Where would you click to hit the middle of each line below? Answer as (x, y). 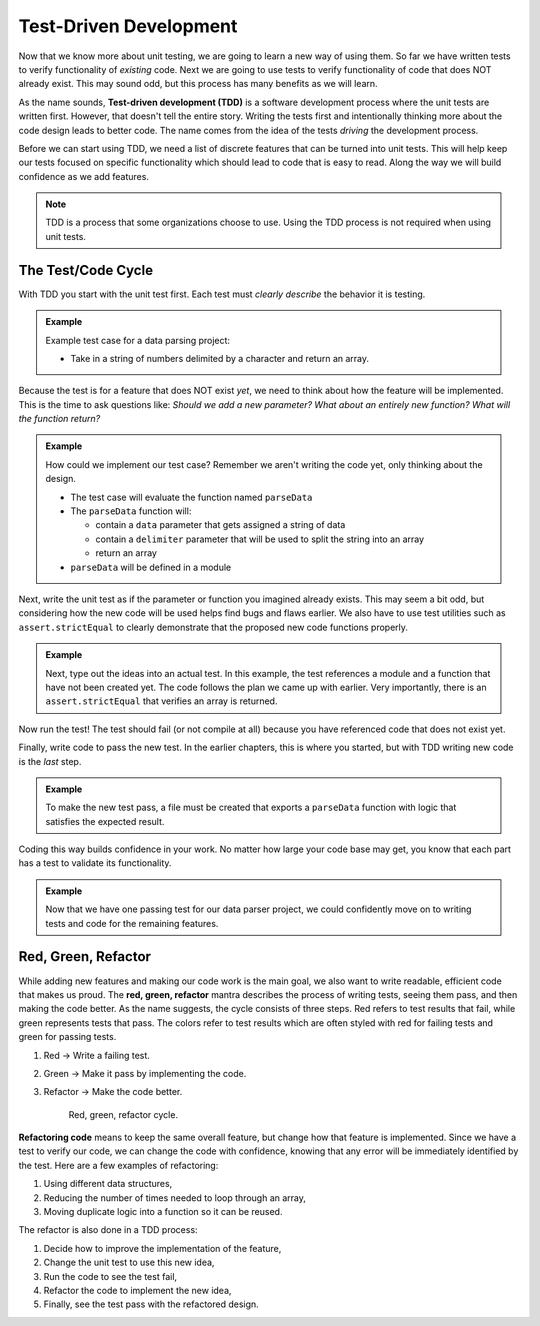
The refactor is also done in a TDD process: (108, 1230)
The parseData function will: (131, 511)
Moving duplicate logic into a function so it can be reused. (163, 1212)
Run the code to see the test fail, (110, 1276)
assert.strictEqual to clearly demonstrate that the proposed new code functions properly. (213, 627)
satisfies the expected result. (105, 821)
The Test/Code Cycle (86, 270)
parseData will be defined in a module (151, 567)
